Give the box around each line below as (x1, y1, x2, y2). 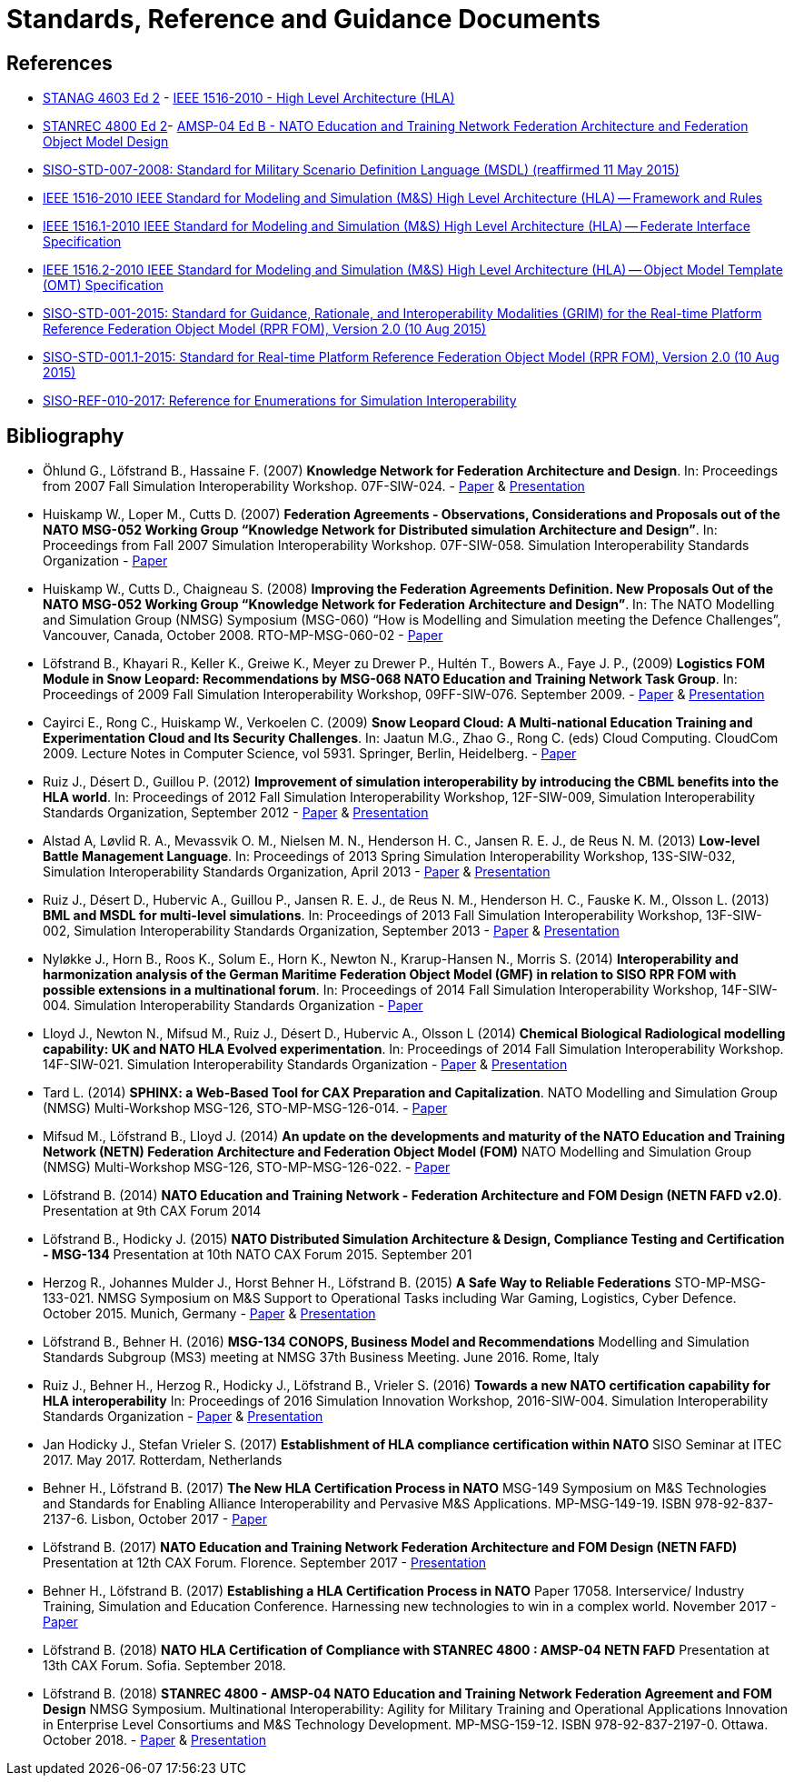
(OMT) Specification (43, 277, 164, 294)
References (6, 51, 113, 75)
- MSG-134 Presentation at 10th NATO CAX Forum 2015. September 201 (43, 1247, 472, 1263)
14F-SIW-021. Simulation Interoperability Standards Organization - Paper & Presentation (43, 1057, 568, 1073)
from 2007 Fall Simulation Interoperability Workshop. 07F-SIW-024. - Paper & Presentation (43, 478, 585, 495)
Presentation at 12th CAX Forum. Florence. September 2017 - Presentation (43, 1555, 487, 1571)
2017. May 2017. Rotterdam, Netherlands (43, 1452, 283, 1468)
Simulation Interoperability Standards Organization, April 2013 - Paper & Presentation (43, 864, 551, 880)
